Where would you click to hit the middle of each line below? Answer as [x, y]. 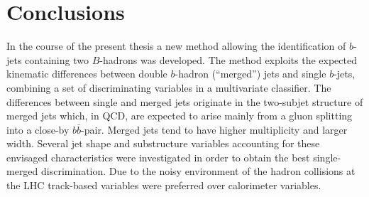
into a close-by [38, 129]
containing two [57, 59]
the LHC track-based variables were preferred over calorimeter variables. [164, 185]
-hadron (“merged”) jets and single [250, 74]
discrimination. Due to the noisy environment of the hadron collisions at [198, 171]
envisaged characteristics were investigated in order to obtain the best [158, 157]
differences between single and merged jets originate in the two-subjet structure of [185, 101]
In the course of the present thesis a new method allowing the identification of [176, 46]
